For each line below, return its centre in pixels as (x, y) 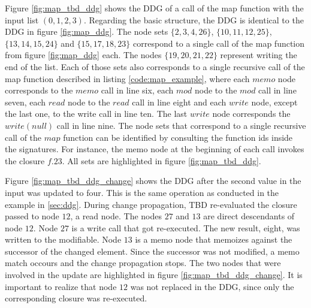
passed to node (32, 216)
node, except (274, 102)
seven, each (25, 102)
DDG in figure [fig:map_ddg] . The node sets (87, 31)
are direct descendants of (249, 216)
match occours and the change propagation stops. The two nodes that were (143, 263)
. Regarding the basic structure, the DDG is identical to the (194, 19)
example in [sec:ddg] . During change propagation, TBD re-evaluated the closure (151, 204)
